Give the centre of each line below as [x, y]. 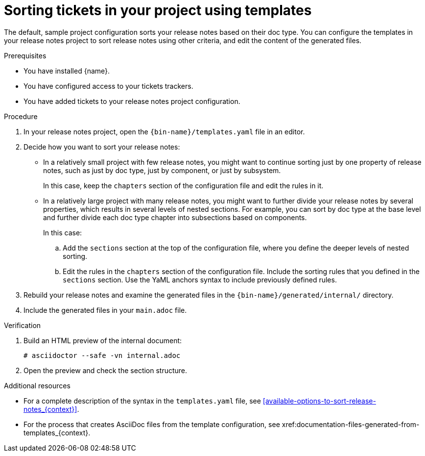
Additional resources [37, 385]
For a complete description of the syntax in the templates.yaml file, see [142, 401]
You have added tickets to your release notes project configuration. [132, 101]
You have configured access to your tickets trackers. [108, 86]
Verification [23, 325]
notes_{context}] [50, 409]
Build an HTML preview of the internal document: [103, 340]
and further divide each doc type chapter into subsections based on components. [175, 217]
